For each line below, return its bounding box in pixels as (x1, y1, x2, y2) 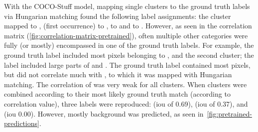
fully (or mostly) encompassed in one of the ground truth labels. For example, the (4, 40, 254, 50)
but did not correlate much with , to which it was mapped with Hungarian (4, 69, 232, 80)
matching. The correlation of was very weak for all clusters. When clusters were (4, 79, 247, 89)
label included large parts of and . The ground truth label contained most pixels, (4, 59, 251, 70)
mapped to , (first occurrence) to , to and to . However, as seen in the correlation (4, 20, 252, 31)
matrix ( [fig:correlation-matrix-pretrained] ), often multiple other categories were (4, 30, 248, 40)
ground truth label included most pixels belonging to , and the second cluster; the (4, 49, 254, 60)
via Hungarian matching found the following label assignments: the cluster (4, 10, 231, 21)
